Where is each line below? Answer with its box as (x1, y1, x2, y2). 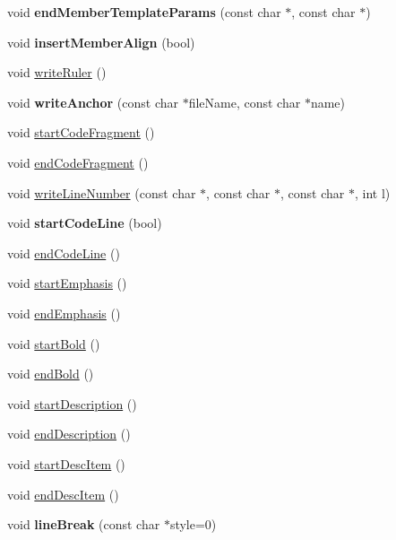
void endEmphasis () (7, 303, 121, 322)
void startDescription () (7, 394, 137, 413)
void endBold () (7, 364, 94, 383)
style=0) (169, 515, 217, 534)
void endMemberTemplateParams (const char (7, 3, 281, 21)
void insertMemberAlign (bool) (7, 32, 195, 51)
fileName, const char (188, 92, 301, 111)
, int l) (354, 183, 391, 202)
